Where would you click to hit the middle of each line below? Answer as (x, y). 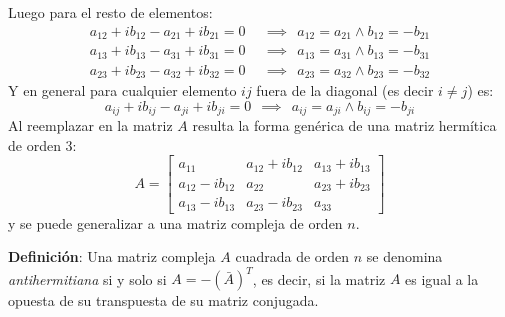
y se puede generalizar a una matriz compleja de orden (175, 222)
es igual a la (442, 278)
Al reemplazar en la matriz (90, 125)
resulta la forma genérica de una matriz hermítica (344, 125)
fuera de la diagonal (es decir (345, 90)
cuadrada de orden (292, 256)
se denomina (404, 256)
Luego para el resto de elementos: (110, 12)
